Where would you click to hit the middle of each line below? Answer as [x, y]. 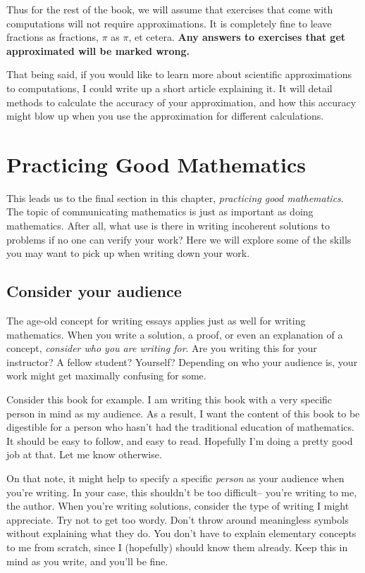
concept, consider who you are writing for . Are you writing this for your [162, 348]
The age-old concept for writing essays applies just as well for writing [156, 321]
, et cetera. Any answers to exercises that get [237, 37]
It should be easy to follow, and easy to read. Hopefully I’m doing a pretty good [180, 440]
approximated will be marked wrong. [98, 50]
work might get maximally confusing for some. [106, 376]
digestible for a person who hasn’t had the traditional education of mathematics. [180, 427]
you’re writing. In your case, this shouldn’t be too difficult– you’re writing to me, [182, 492]
